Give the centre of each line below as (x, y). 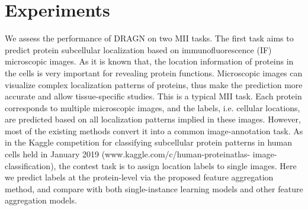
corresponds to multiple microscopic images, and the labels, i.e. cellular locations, (153, 107)
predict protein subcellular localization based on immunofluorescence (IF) (138, 49)
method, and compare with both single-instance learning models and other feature (154, 188)
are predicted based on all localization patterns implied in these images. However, (153, 119)
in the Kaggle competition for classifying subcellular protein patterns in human (149, 142)
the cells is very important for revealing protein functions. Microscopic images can (154, 72)
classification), (31, 165)
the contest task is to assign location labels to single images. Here (178, 165)
